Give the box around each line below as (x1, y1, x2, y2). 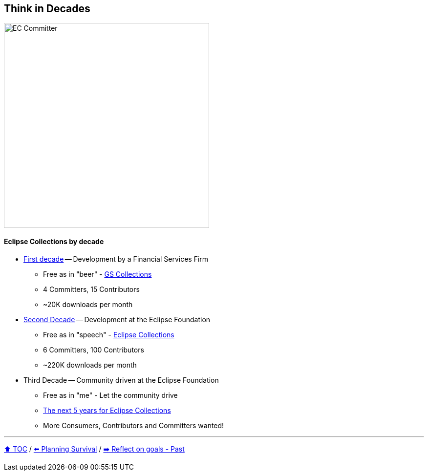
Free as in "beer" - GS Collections (43, 269, 152, 278)
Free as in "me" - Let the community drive (43, 391, 178, 399)
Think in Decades (4, 2, 90, 15)
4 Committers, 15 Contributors (43, 285, 140, 293)
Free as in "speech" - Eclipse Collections (43, 330, 174, 339)
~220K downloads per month (43, 360, 137, 369)
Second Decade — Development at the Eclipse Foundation (23, 315, 211, 324)
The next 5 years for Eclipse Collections (43, 406, 171, 414)
